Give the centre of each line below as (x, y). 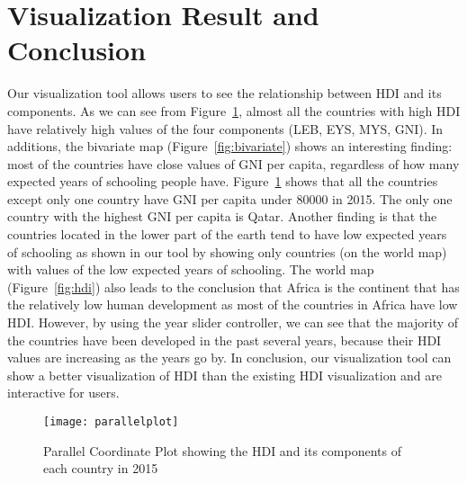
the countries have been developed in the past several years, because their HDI (225, 340)
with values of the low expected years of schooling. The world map (191, 269)
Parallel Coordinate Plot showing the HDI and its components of (222, 450)
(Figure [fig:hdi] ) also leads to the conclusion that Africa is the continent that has (233, 286)
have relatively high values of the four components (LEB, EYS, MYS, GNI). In (225, 128)
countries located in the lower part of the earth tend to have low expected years (227, 234)
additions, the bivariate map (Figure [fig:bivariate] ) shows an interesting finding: (230, 146)
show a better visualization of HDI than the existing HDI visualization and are (225, 375)
